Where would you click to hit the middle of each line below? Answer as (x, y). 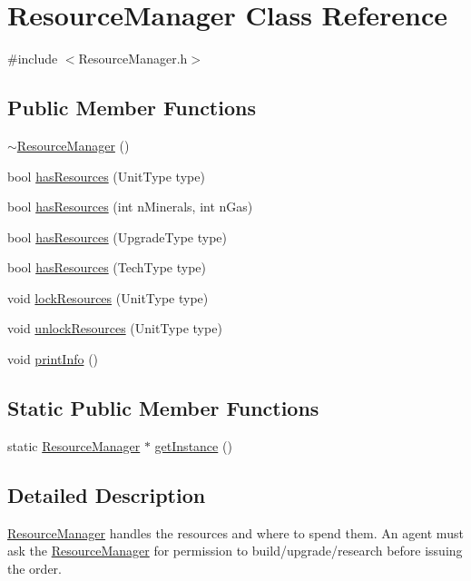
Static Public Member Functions (163, 408)
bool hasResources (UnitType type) (106, 176)
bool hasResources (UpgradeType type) (118, 236)
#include (33, 59)
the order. (34, 568)
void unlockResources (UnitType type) (115, 328)
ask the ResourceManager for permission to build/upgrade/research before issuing (235, 551)
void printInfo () (53, 359)
